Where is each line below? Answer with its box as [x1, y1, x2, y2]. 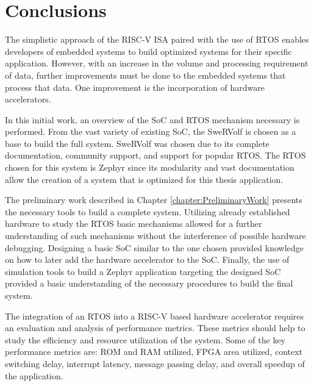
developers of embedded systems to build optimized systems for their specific [5, 45, 292, 57]
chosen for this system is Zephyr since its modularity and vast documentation [5, 161, 294, 174]
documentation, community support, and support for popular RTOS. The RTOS [5, 149, 306, 162]
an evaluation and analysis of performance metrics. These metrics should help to [5, 321, 305, 334]
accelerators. [5, 93, 51, 105]
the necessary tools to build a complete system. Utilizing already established [5, 205, 290, 218]
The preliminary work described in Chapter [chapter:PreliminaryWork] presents [5, 193, 302, 206]
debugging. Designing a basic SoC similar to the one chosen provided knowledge [5, 241, 304, 254]
